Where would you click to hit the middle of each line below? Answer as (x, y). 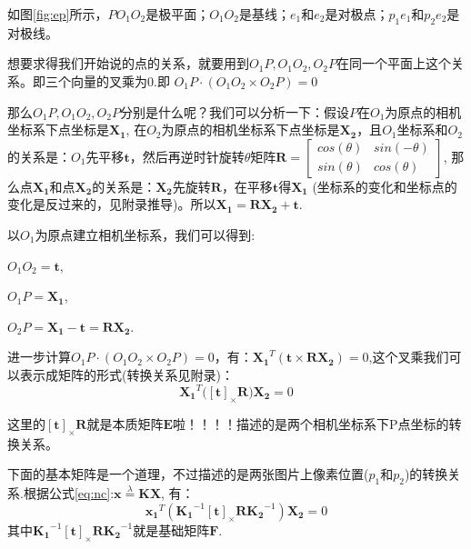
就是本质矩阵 (125, 423)
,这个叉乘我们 (409, 357)
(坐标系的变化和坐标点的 (385, 186)
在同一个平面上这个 (393, 63)
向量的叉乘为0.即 (120, 80)
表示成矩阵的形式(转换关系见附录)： (126, 374)
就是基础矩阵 (171, 529)
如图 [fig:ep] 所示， (58, 14)
